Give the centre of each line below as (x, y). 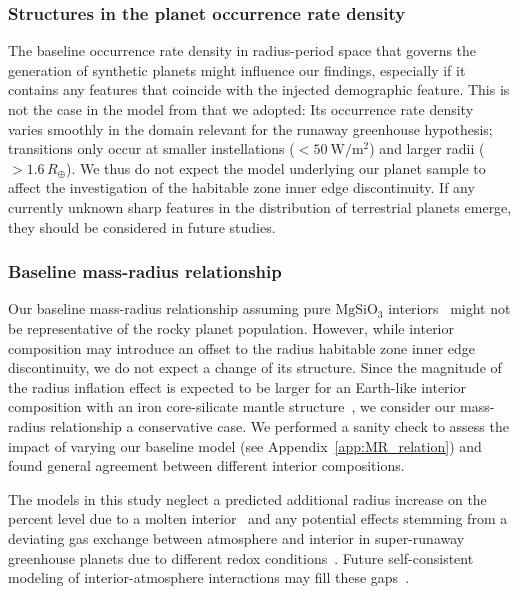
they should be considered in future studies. (142, 226)
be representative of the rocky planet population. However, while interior (231, 327)
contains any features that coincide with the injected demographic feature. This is (259, 89)
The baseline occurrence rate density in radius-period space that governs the (242, 50)
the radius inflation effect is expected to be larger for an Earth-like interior (237, 386)
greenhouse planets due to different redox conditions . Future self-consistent (241, 557)
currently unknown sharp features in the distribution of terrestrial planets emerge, (260, 206)
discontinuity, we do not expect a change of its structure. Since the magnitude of (255, 367)
